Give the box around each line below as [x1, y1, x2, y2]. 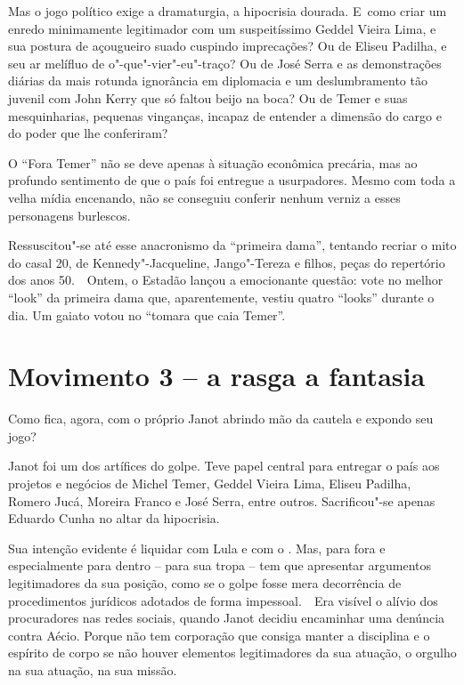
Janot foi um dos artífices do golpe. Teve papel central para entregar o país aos [8, 456, 440, 475]
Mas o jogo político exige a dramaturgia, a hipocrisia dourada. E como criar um [8, 2, 447, 20]
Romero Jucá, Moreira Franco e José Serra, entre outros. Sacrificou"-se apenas [8, 491, 436, 510]
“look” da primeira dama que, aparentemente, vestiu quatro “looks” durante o [8, 287, 435, 306]
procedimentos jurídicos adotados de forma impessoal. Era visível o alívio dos [8, 591, 438, 609]
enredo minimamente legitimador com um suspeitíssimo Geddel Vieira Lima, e [8, 19, 436, 37]
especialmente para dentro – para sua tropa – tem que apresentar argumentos [8, 556, 431, 575]
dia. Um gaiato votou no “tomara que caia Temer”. [8, 305, 286, 324]
